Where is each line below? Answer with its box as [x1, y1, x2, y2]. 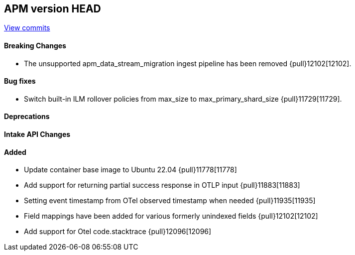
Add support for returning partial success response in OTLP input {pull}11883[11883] [24, 181, 300, 190]
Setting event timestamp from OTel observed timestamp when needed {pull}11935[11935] [24, 196, 316, 205]
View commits [4, 23, 50, 32]
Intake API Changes [4, 130, 71, 139]
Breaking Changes [4, 41, 66, 50]
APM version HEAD [4, 2, 101, 15]
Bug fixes [4, 77, 36, 86]
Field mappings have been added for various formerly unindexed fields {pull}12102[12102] [24, 212, 318, 221]
